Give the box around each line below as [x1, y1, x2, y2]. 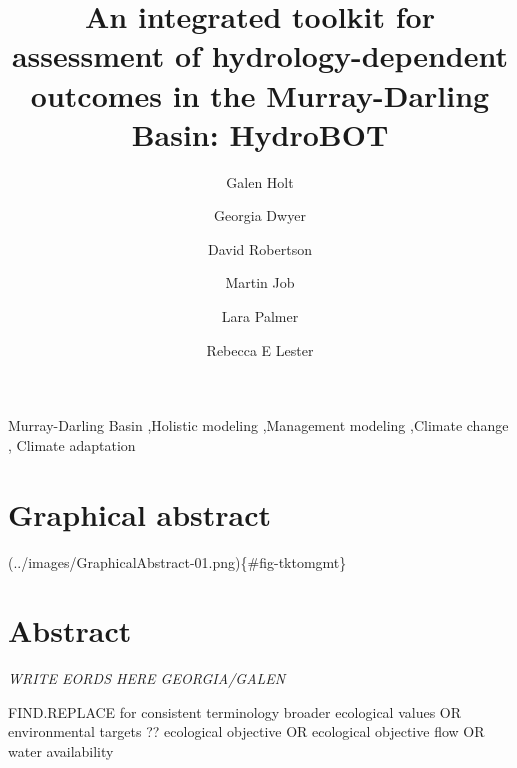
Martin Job [225, 272, 295, 293]
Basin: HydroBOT [131, 113, 389, 154]
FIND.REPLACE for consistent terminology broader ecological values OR [8, 701, 462, 722]
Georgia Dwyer [214, 205, 306, 226]
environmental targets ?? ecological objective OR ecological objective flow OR [8, 721, 485, 742]
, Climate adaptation [8, 434, 136, 455]
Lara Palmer [221, 306, 299, 327]
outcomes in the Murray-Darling [30, 74, 490, 115]
